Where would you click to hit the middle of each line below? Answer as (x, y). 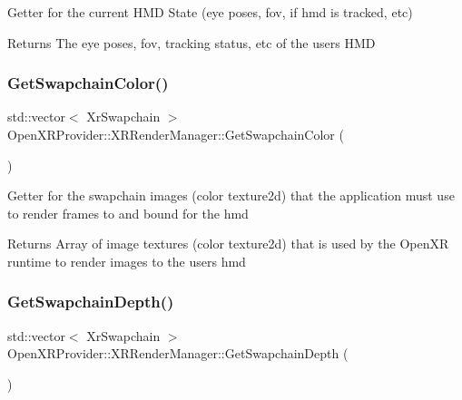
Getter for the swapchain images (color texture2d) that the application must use (231, 195)
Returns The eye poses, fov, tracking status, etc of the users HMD (192, 42)
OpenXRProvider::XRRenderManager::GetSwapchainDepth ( (178, 353)
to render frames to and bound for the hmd (128, 213)
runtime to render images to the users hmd (127, 261)
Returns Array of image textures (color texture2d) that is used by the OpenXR (228, 244)
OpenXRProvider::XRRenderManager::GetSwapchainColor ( (176, 134)
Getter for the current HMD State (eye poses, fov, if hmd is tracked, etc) (210, 12)
